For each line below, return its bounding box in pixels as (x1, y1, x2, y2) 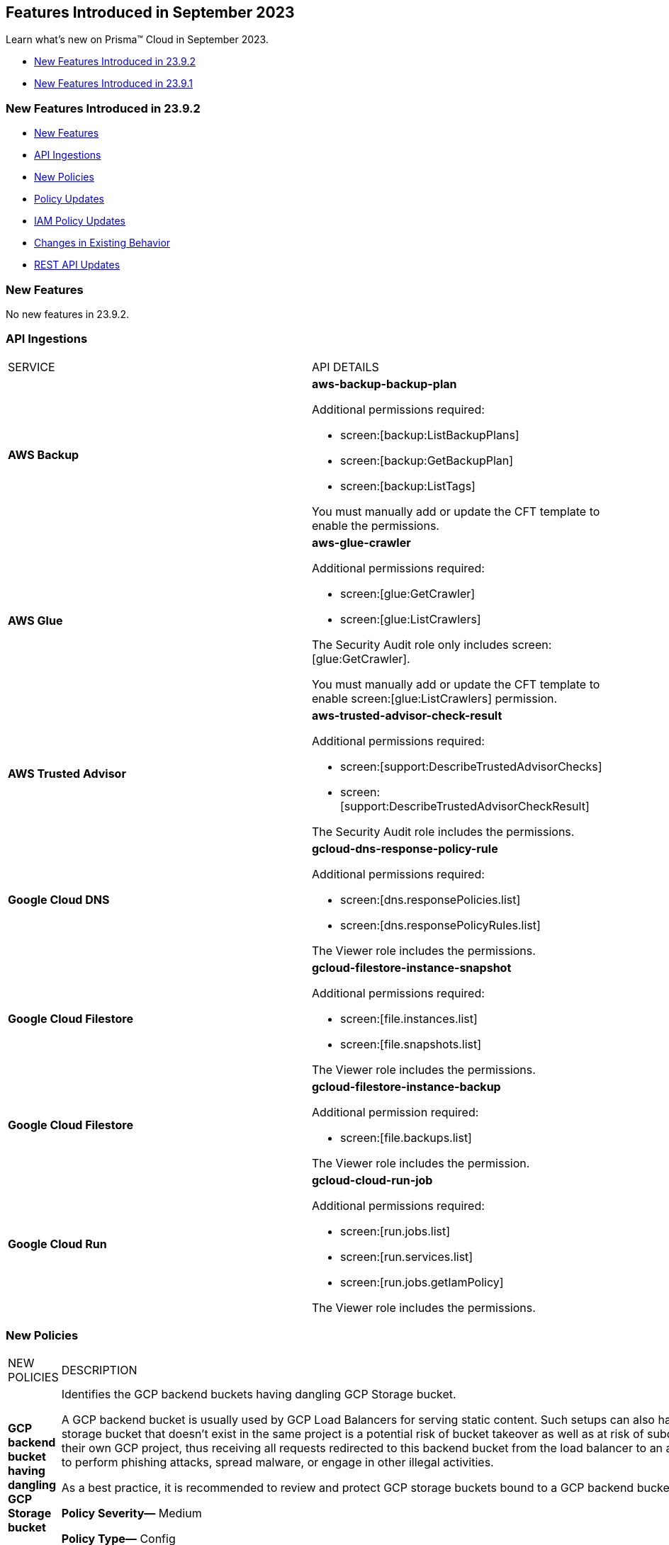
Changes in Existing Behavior (34, 237, 171, 249)
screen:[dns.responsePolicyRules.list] (340, 917, 541, 932)
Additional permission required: (312, 1104, 479, 1119)
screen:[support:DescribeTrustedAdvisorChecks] (340, 759, 602, 774)
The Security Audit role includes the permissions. (312, 824, 575, 839)
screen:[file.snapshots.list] (340, 1036, 482, 1051)
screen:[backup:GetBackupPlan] (340, 453, 514, 468)
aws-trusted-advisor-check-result (312, 708, 502, 723)
